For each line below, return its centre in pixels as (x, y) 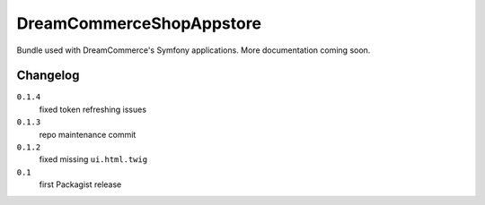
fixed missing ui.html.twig (93, 159)
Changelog (48, 76)
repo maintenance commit (88, 134)
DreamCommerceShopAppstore (139, 23)
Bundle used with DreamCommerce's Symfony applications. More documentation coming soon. (194, 50)
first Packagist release (80, 184)
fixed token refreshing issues (93, 109)
